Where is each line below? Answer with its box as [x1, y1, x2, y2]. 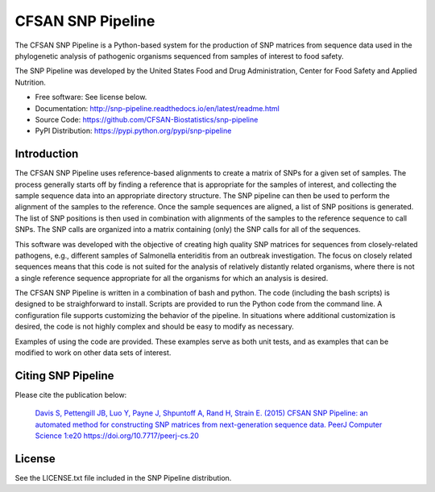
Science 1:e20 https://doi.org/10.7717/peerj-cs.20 [35, 431, 199, 440]
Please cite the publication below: [14, 390, 127, 399]
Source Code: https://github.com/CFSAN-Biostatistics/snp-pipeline [35, 114, 259, 124]
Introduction [14, 147, 79, 161]
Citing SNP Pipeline [14, 369, 114, 382]
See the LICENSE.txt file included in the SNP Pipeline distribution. [14, 473, 232, 483]
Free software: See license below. [35, 93, 147, 102]
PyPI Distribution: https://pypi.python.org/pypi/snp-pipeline [35, 126, 232, 136]
